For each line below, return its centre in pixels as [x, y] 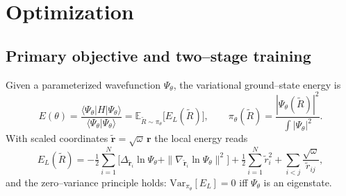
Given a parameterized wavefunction [83, 84]
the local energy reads [201, 138]
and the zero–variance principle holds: [86, 182]
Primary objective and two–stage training [158, 55]
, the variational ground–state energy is [257, 84]
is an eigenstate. [298, 182]
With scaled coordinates [57, 138]
